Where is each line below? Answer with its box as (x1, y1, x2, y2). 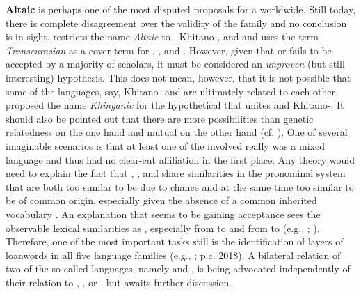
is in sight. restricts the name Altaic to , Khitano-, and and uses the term (6, 29, 319, 44)
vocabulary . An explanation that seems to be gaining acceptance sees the (6, 206, 321, 221)
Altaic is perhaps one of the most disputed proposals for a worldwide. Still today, (6, 2, 356, 16)
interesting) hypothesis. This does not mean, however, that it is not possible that (6, 70, 351, 84)
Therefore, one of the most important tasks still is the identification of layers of (6, 234, 344, 249)
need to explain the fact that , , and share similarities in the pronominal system (6, 166, 346, 180)
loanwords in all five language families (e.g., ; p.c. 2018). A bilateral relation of (6, 247, 341, 262)
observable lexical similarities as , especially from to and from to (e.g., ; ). (6, 220, 320, 235)
